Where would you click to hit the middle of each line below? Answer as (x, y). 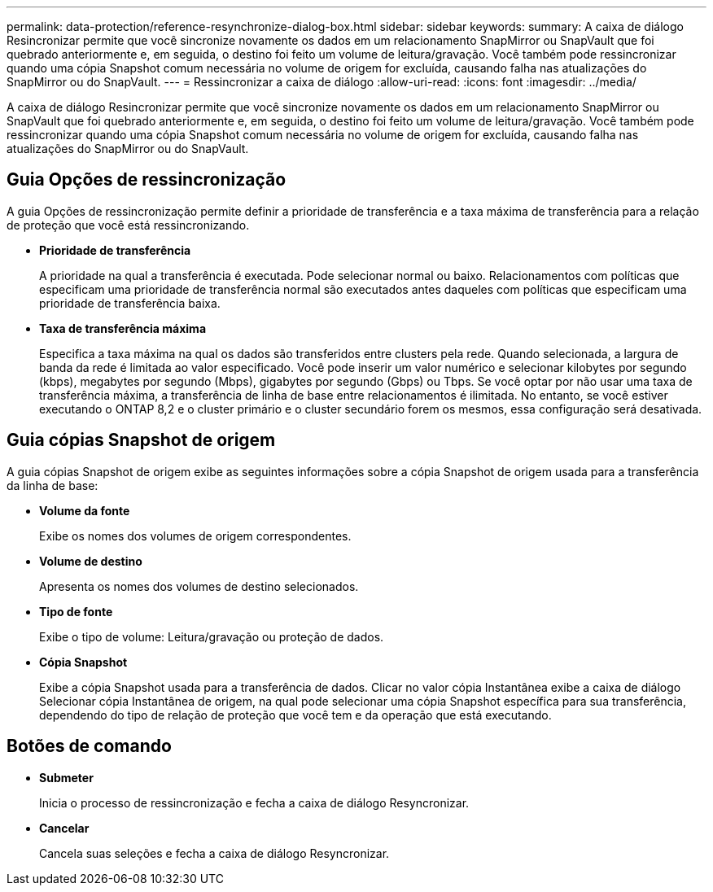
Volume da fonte (85, 510)
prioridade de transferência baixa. (130, 303)
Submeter (66, 777)
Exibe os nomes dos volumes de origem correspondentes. (195, 536)
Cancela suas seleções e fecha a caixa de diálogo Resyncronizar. (214, 853)
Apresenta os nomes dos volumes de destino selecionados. (199, 586)
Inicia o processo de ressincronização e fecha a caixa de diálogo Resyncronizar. (254, 802)
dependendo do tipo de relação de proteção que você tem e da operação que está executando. (295, 715)
